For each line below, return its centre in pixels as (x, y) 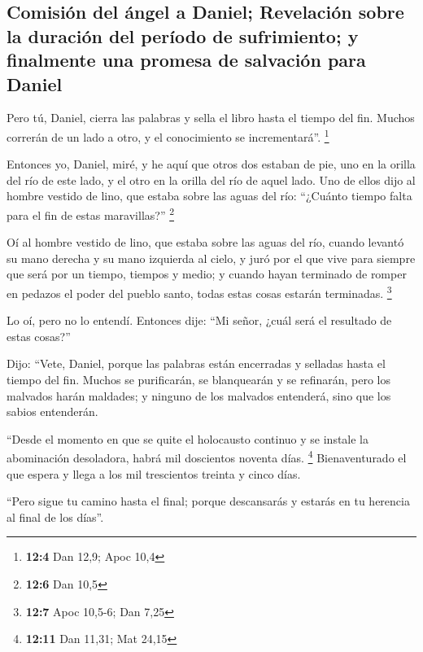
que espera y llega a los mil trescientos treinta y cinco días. (154, 473)
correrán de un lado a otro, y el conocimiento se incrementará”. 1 (168, 135)
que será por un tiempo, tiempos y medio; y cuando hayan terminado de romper (207, 274)
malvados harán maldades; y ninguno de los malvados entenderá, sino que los (199, 395)
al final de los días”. (55, 516)
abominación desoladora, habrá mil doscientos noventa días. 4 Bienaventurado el (207, 457)
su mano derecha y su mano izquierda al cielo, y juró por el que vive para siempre (211, 258)
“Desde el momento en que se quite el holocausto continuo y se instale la (188, 438)
